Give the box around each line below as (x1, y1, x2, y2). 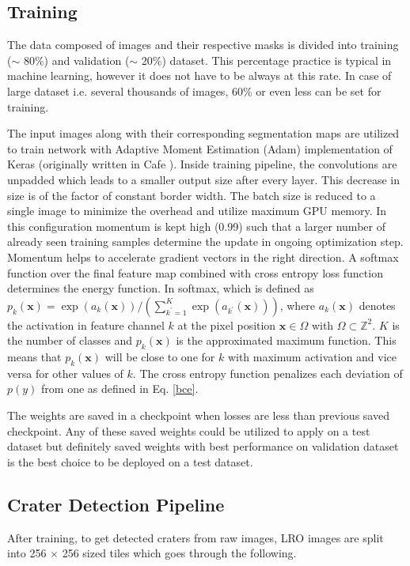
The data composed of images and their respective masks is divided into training (7, 36, 399, 53)
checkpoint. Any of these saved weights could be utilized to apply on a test (7, 422, 370, 439)
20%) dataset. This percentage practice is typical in (141, 51, 392, 68)
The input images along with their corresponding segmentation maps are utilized (7, 125, 400, 141)
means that (7, 349, 62, 365)
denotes (359, 296, 396, 313)
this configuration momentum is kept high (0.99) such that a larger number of (7, 217, 385, 234)
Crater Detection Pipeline (7, 492, 225, 516)
